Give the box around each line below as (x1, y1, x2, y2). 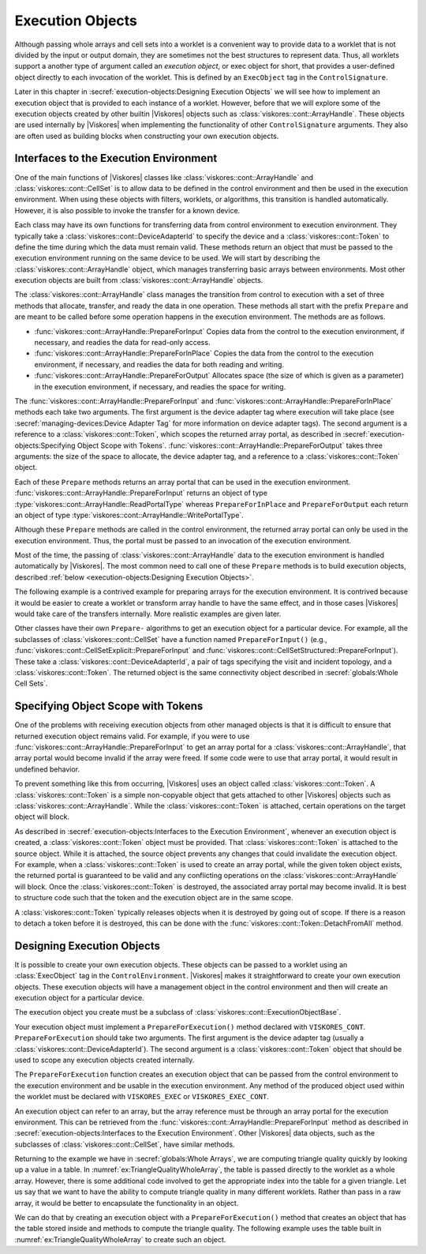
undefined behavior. (14, 764, 80, 774)
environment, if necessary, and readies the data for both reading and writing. (34, 359, 284, 369)
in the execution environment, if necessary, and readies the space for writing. (34, 381, 286, 391)
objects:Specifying (14, 441, 76, 450)
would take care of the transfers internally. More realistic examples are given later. (14, 609, 282, 619)
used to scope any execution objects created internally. (14, 1055, 195, 1064)
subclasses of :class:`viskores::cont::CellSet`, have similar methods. (14, 1139, 235, 1149)
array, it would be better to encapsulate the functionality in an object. (14, 1198, 239, 1207)
